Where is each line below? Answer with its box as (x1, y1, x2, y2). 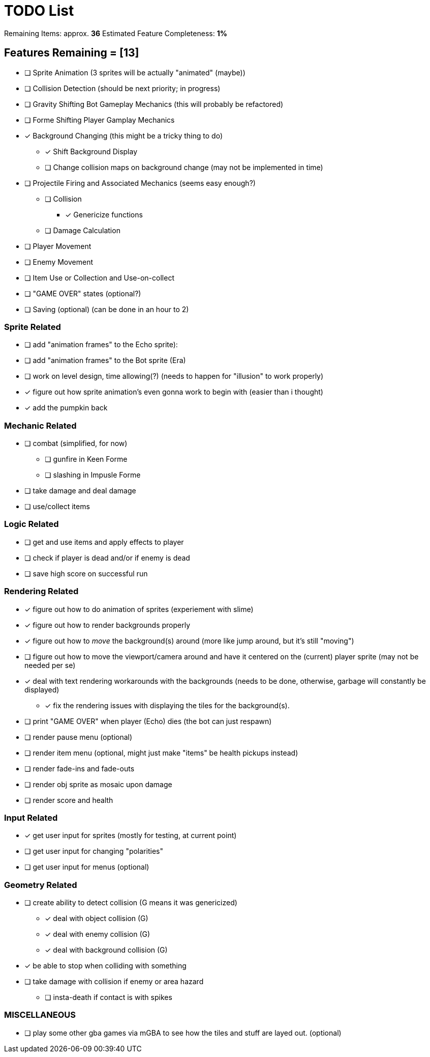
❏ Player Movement (24, 241, 91, 251)
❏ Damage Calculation (45, 226, 120, 235)
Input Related (4, 812, 58, 823)
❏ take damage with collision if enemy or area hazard (24, 977, 204, 986)
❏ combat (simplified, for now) (24, 439, 128, 448)
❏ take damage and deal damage (24, 486, 136, 495)
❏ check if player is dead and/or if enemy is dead (24, 553, 190, 562)
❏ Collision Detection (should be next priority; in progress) (24, 84, 221, 93)
